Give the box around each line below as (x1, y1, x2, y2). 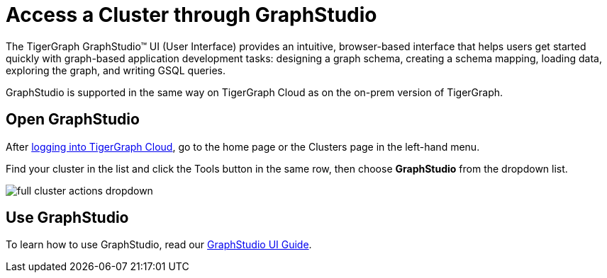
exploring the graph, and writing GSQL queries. (6, 64, 225, 76)
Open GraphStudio (6, 110, 140, 129)
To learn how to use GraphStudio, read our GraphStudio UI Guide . (6, 238, 312, 251)
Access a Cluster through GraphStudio (6, 3, 377, 27)
